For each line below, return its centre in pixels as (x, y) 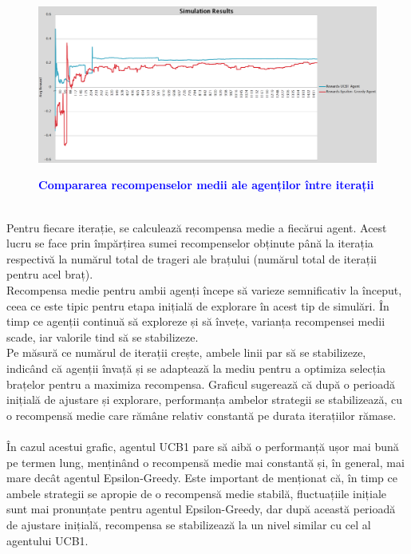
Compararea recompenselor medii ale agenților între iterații (206, 185)
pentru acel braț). (50, 274)
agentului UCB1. (47, 540)
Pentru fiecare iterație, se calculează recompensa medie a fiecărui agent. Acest (197, 227)
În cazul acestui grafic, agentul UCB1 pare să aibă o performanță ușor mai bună (203, 446)
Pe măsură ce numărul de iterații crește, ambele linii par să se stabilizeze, (186, 352)
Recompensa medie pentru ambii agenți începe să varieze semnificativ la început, (204, 290)
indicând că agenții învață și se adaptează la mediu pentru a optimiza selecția (196, 368)
